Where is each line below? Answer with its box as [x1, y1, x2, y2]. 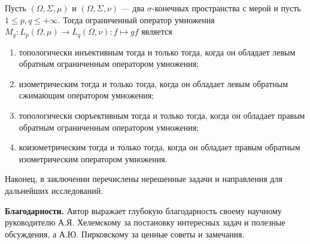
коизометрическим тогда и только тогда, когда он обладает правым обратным [19, 141, 300, 153]
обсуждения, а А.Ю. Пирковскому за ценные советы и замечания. [5, 227, 245, 240]
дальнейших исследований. [5, 184, 104, 196]
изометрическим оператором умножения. [19, 152, 168, 165]
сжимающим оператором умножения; [19, 89, 154, 101]
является [141, 25, 172, 38]
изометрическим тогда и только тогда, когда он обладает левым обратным [19, 77, 288, 89]
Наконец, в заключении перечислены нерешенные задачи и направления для [5, 172, 282, 185]
